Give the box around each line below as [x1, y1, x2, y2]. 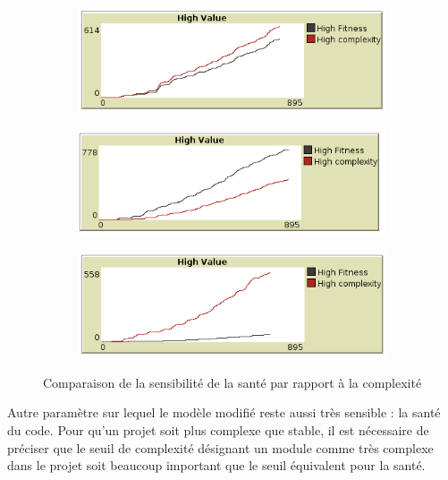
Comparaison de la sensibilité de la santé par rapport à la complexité [43, 373, 422, 391]
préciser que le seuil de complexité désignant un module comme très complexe [7, 438, 434, 457]
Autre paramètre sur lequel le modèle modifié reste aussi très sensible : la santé [7, 403, 441, 422]
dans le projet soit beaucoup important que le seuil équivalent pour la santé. [7, 456, 426, 475]
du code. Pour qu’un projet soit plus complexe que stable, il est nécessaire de [7, 420, 429, 439]
